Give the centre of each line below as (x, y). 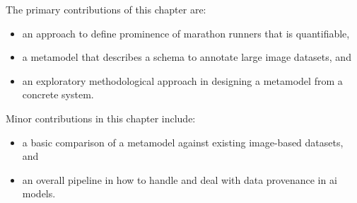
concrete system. (58, 94)
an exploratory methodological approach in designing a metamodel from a (182, 80)
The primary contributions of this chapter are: (106, 9)
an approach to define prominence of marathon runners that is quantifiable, (186, 33)
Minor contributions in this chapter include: (101, 118)
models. (39, 193)
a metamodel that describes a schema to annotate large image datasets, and (187, 57)
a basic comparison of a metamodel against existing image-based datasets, (183, 142)
